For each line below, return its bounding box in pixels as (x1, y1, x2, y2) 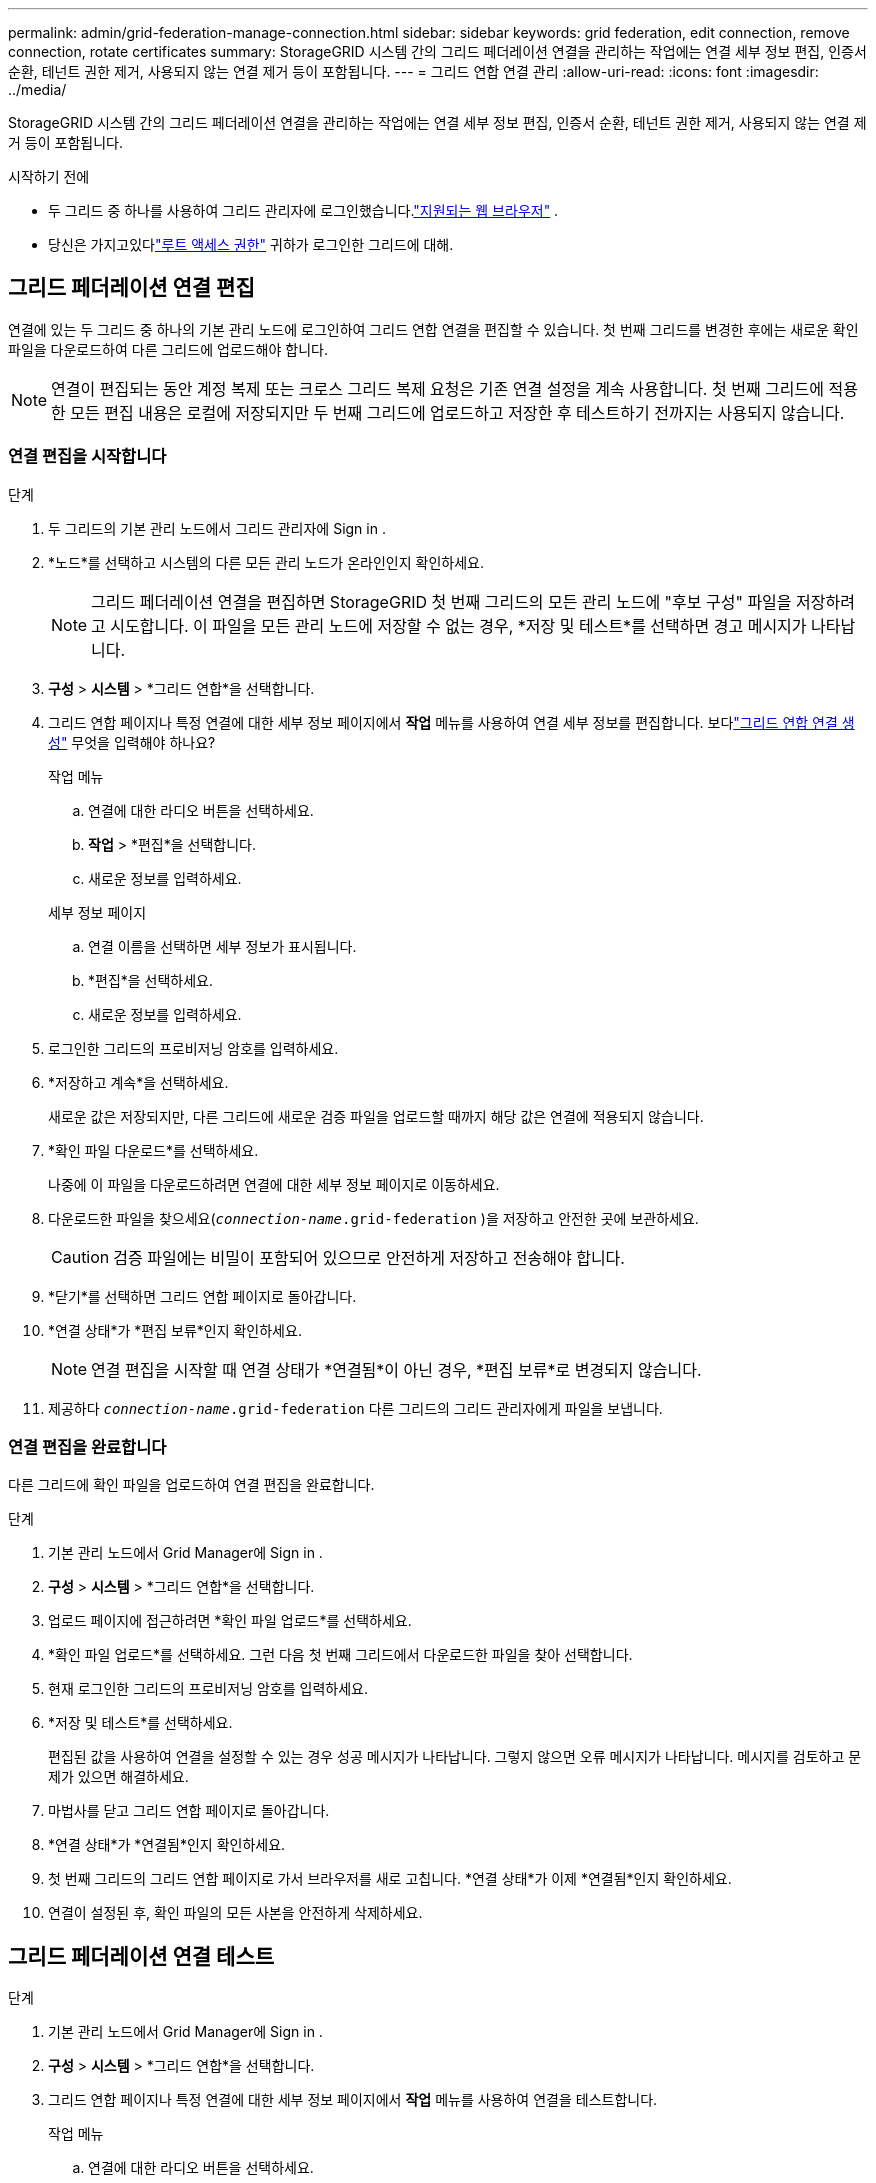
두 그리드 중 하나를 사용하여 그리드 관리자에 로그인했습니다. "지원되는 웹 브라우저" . (48, 202, 559, 219)
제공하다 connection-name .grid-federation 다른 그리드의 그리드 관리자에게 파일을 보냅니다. (48, 1399, 663, 1417)
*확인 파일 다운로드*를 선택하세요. (48, 1141, 259, 1159)
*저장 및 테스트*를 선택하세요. (48, 1714, 233, 1732)
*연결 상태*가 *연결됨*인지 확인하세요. (48, 1836, 286, 1854)
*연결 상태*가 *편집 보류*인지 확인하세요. (48, 1321, 302, 1339)
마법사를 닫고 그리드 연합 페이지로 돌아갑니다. (48, 1802, 330, 1820)
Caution (51, 1246, 110, 1267)
